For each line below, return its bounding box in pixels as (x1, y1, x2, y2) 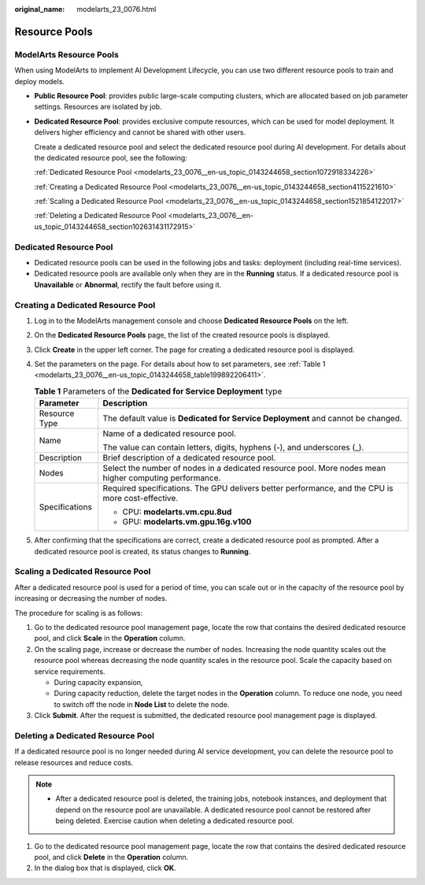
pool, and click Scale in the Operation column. (34, 634, 186, 643)
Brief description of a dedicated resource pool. (102, 453, 276, 464)
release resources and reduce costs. (14, 757, 134, 767)
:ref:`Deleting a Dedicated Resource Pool (34, 211, 167, 220)
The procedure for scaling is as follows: (14, 608, 143, 617)
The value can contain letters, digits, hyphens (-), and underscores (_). (102, 442, 364, 453)
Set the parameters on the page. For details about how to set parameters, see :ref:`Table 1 (34, 359, 326, 369)
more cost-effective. (102, 493, 179, 504)
